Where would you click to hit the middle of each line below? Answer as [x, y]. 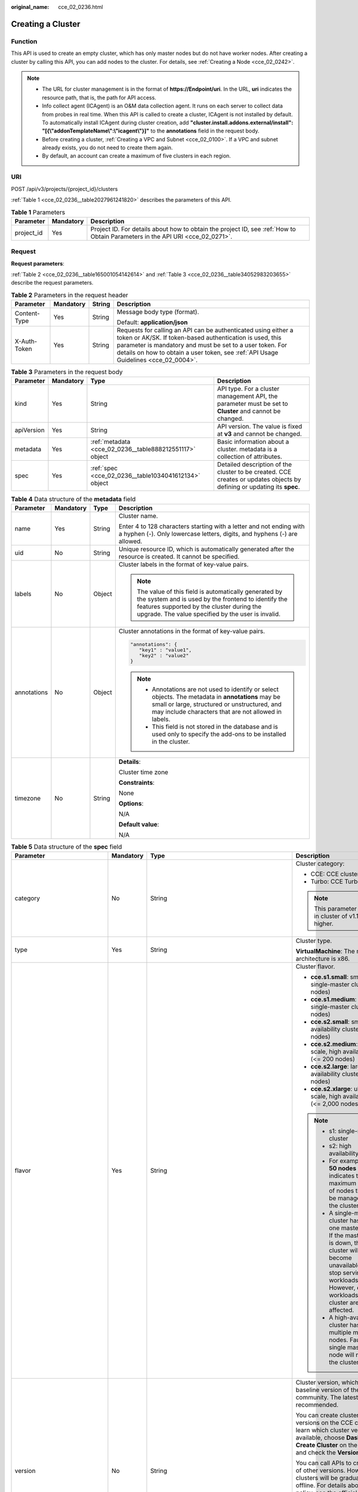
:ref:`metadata [110, 442]
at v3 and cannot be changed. [260, 434]
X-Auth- [26, 341]
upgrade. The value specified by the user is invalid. [209, 614]
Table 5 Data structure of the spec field [67, 846]
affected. [342, 1310]
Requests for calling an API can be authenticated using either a [205, 330]
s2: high [340, 1146]
